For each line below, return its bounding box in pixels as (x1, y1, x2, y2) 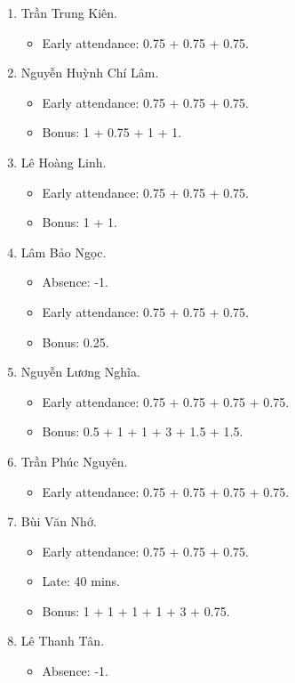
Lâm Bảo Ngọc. (20, 242, 107, 261)
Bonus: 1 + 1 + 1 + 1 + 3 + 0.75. (42, 601, 230, 620)
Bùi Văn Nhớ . (20, 512, 97, 531)
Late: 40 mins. (42, 572, 120, 590)
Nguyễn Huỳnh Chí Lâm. (20, 63, 159, 82)
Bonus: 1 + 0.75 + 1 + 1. (42, 123, 182, 142)
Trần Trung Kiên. (20, 4, 118, 21)
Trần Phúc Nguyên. (20, 451, 128, 470)
